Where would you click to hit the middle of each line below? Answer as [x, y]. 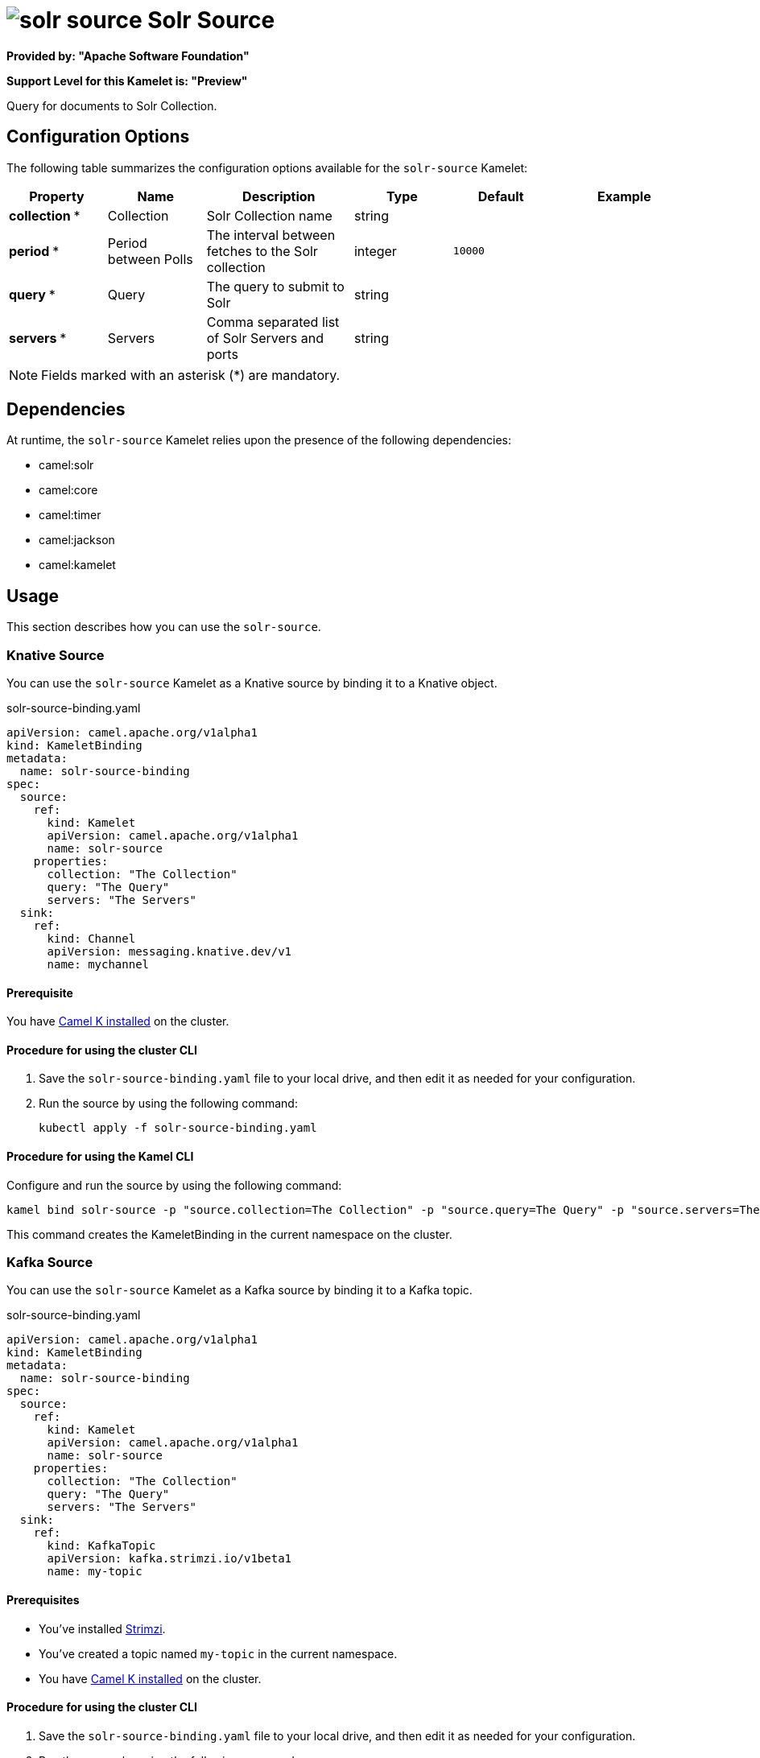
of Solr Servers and [265, 338]
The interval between [271, 235]
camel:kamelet [77, 565]
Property [57, 196]
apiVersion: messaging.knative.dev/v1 [169, 952]
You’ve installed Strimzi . [102, 1628]
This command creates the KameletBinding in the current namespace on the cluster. [229, 1234]
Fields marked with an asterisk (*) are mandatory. [191, 375]
